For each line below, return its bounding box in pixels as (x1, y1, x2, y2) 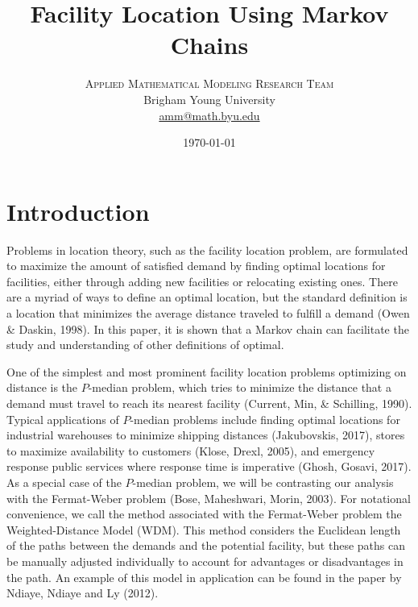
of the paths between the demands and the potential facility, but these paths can (6, 537, 405, 554)
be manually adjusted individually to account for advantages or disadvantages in (6, 552, 404, 569)
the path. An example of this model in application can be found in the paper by (6, 568, 402, 585)
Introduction (6, 194, 150, 227)
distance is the (6, 379, 78, 396)
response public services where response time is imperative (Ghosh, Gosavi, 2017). (6, 458, 412, 475)
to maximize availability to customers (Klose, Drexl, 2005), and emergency (6, 442, 375, 459)
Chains (170, 28, 249, 61)
